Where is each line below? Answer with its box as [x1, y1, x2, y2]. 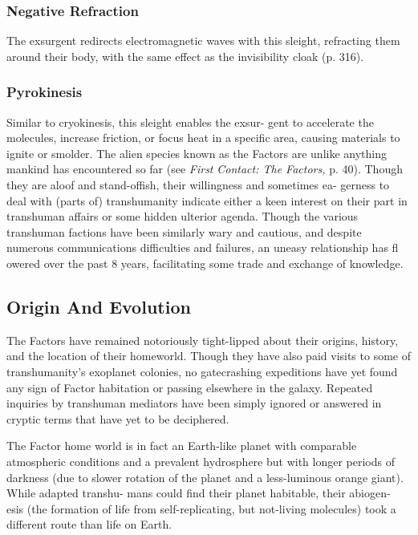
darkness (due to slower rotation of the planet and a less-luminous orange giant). [6, 468, 404, 485]
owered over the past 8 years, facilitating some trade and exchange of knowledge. [6, 254, 404, 271]
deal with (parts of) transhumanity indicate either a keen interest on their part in [6, 192, 408, 209]
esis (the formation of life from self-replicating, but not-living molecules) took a [6, 500, 396, 517]
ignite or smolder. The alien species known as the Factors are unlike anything [6, 144, 387, 161]
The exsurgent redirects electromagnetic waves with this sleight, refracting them [6, 32, 400, 49]
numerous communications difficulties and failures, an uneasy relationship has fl [6, 239, 399, 256]
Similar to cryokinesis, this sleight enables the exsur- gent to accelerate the [6, 113, 374, 130]
